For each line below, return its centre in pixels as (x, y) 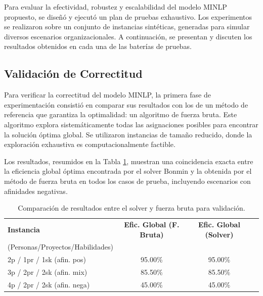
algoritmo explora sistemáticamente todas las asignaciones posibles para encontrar (131, 124)
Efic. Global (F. (152, 224)
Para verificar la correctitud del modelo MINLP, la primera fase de (107, 95)
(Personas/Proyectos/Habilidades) (60, 247)
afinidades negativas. (36, 191)
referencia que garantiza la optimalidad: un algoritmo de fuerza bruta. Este (121, 114)
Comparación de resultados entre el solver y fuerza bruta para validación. (131, 208)
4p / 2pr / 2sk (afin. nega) (49, 284)
